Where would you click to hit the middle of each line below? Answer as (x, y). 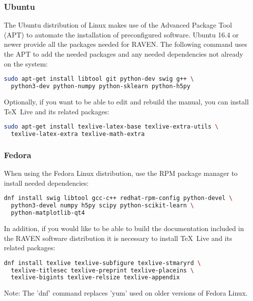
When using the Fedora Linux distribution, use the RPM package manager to (121, 173)
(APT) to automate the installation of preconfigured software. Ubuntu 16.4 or (121, 34)
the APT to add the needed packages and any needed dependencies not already (124, 54)
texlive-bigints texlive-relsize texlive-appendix (95, 278)
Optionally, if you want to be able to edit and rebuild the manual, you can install (126, 101)
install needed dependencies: (46, 183)
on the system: (26, 63)
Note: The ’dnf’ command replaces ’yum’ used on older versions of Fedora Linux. (126, 293)
